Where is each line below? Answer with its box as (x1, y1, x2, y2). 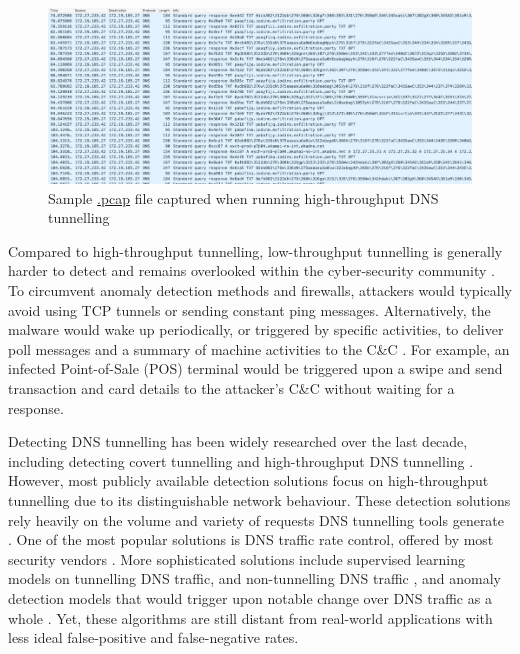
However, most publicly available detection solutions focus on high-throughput (8, 470, 489, 491)
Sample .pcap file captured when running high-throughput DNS (48, 187, 439, 208)
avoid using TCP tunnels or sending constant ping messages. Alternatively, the (8, 299, 491, 320)
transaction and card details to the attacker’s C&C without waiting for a (8, 378, 455, 399)
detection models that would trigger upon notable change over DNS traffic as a (8, 587, 492, 608)
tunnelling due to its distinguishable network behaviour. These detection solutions (8, 490, 511, 511)
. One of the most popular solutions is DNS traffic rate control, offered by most (8, 529, 494, 550)
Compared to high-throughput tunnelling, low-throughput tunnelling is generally (8, 240, 503, 261)
